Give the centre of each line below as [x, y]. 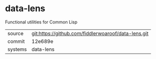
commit [16, 41]
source [15, 33]
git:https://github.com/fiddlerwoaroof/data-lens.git [90, 33]
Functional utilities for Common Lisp [41, 22]
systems [17, 49]
